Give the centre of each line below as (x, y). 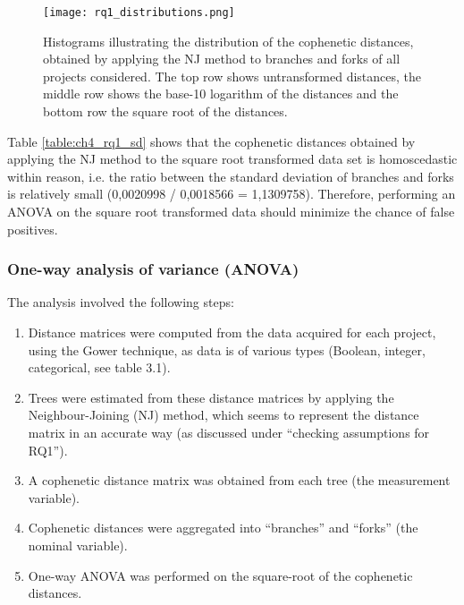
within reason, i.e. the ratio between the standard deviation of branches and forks (231, 176)
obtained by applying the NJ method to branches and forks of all (222, 59)
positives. (33, 229)
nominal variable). (78, 545)
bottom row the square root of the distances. (165, 111)
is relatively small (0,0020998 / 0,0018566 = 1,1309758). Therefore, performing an (232, 194)
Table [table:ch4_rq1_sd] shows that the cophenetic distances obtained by (211, 141)
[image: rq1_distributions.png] (139, 13)
